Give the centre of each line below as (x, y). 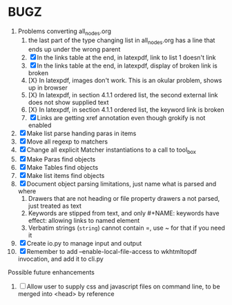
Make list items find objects (66, 176)
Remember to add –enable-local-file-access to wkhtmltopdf (112, 252)
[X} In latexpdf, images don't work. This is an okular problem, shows (125, 80)
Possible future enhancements (51, 273)
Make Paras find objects (61, 159)
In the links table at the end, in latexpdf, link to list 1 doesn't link (126, 57)
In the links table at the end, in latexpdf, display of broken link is (127, 66)
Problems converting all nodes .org (65, 32)
